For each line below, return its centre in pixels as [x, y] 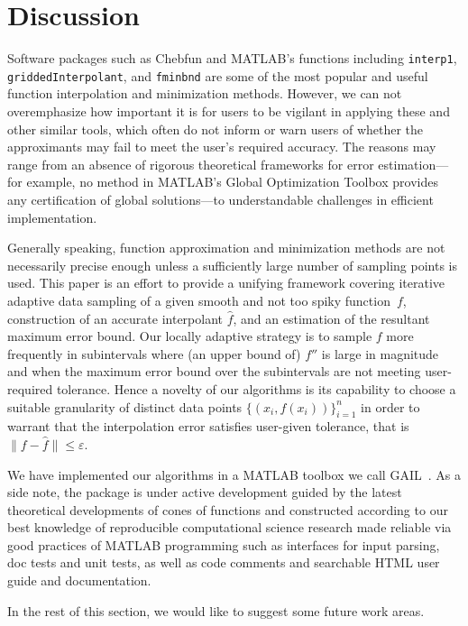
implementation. [52, 217]
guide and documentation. [79, 580]
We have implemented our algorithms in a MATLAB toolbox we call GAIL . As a [234, 474]
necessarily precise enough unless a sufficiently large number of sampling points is [232, 265]
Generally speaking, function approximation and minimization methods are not [226, 248]
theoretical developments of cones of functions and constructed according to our [228, 509]
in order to [390, 406]
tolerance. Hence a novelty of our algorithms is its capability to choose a [256, 388]
